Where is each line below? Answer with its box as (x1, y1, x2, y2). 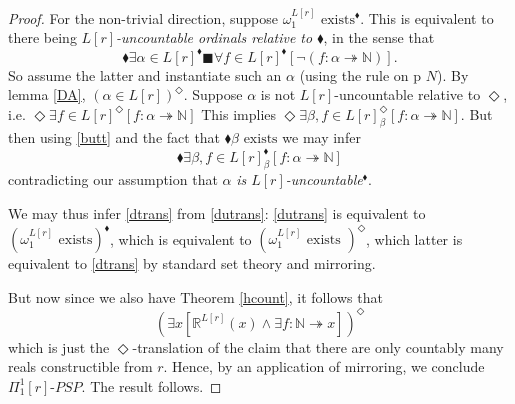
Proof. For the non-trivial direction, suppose (8, 7, 278, 28)
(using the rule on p (299, 64, 422, 85)
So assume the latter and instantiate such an (8, 64, 282, 85)
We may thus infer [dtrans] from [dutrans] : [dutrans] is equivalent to (8, 202, 426, 223)
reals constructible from (8, 356, 153, 377)
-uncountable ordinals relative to (116, 27, 313, 48)
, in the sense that (323, 27, 435, 48)
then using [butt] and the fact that (8, 127, 221, 148)
